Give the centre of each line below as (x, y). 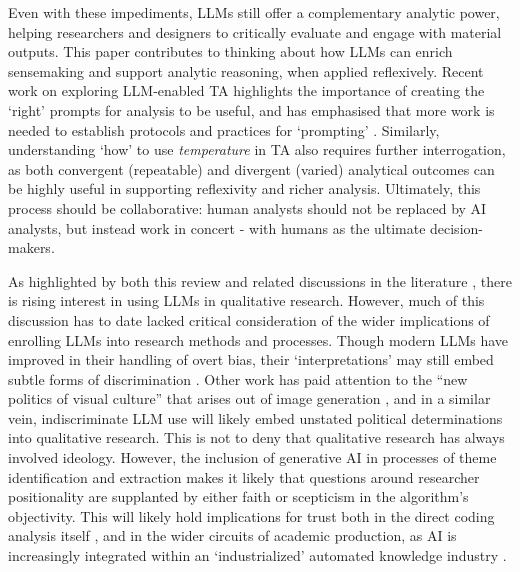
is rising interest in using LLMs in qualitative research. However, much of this (246, 300)
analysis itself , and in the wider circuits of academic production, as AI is (232, 535)
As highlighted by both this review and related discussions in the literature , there (260, 280)
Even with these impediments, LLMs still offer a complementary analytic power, (254, 12)
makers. (31, 247)
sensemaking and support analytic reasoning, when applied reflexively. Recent (246, 70)
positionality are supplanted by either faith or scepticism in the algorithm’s (238, 496)
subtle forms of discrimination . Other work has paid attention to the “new (238, 378)
